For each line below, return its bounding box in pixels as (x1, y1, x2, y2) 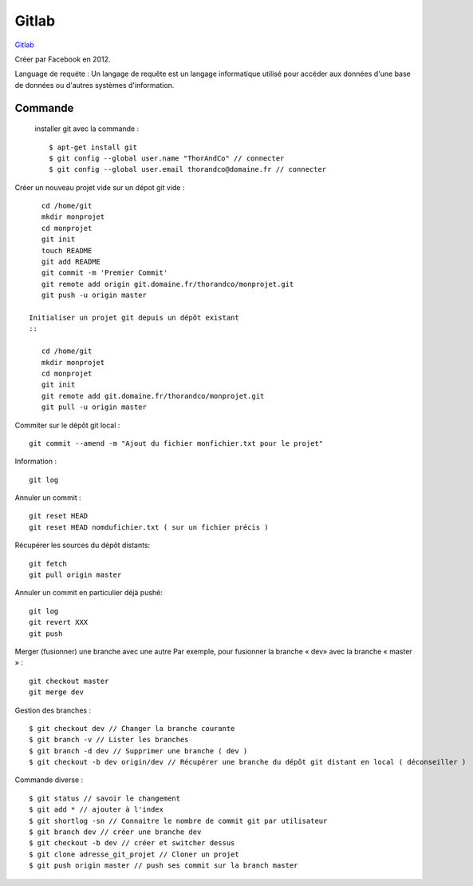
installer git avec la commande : (34, 124, 140, 133)
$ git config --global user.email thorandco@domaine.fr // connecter (49, 165, 327, 174)
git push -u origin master (41, 291, 148, 300)
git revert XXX (29, 618, 89, 627)
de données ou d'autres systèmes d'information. (14, 80, 175, 89)
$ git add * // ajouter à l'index (29, 805, 164, 814)
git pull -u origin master (41, 403, 148, 411)
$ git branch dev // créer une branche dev (29, 828, 202, 836)
